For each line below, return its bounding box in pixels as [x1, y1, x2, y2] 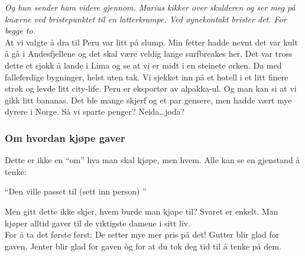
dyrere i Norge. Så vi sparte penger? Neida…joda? [5, 105, 185, 118]
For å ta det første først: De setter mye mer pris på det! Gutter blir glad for [5, 228, 280, 241]
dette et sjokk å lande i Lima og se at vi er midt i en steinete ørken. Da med [5, 59, 282, 71]
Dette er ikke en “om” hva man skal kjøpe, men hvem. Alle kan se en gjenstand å [5, 154, 300, 166]
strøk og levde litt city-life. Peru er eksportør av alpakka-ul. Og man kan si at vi [5, 82, 297, 95]
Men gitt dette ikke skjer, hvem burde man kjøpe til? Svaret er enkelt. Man [5, 205, 278, 217]
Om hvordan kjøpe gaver [5, 130, 125, 145]
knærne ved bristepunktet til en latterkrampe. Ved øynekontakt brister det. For [5, 12, 287, 25]
